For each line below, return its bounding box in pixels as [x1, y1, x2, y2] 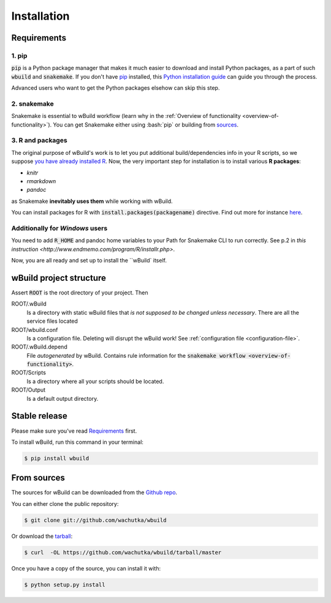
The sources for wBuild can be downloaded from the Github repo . [11, 489, 178, 496]
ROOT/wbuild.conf [11, 326, 58, 333]
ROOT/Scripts [11, 369, 46, 376]
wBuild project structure [11, 272, 107, 283]
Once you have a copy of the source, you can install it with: [11, 564, 161, 572]
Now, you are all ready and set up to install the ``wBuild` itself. [11, 257, 167, 264]
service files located [26, 317, 78, 325]
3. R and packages [11, 136, 67, 144]
